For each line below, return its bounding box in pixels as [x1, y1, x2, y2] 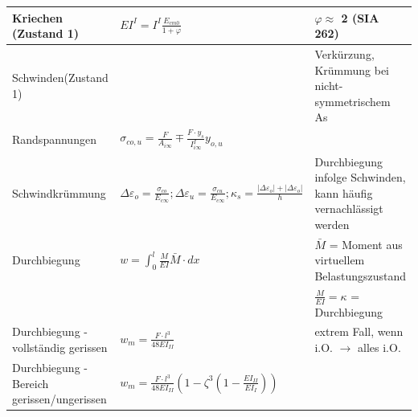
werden [314, 215, 350, 232]
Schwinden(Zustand [12, 69, 109, 86]
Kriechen [12, 9, 64, 26]
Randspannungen [12, 130, 96, 147]
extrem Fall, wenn [314, 323, 404, 340]
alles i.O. [358, 339, 401, 356]
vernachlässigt [314, 200, 383, 217]
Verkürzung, [314, 45, 375, 62]
